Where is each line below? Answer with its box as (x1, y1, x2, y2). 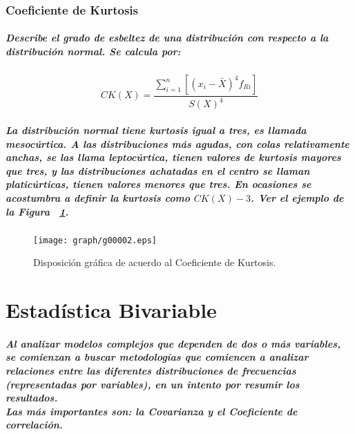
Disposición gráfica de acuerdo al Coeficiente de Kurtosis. (33, 255, 276, 270)
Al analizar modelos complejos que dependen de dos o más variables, (6, 336, 340, 350)
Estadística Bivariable (6, 295, 217, 323)
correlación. (6, 417, 63, 432)
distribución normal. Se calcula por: (6, 44, 181, 59)
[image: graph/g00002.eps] (33, 235, 157, 245)
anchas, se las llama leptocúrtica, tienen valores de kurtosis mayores (6, 150, 341, 164)
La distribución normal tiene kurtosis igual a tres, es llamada (6, 122, 307, 137)
